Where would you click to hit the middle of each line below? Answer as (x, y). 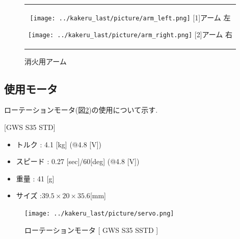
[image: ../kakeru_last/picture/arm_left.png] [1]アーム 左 (130, 17)
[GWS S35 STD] (30, 127)
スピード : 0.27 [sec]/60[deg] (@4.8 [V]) (78, 161)
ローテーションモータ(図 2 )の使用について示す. (81, 110)
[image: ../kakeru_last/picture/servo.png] (99, 213)
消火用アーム (46, 61)
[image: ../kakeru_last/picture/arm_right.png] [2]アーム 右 (130, 34)
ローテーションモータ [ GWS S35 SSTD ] (91, 230)
